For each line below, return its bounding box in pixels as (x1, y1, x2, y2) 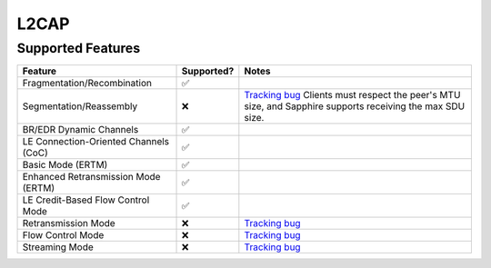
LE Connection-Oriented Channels (22, 135, 170, 148)
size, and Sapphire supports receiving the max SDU (244, 100, 466, 113)
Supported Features (16, 40, 141, 56)
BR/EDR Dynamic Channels (22, 124, 139, 136)
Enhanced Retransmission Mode (22, 171, 161, 184)
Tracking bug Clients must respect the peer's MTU (244, 89, 461, 102)
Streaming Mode (22, 241, 95, 253)
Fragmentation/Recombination (22, 77, 152, 90)
